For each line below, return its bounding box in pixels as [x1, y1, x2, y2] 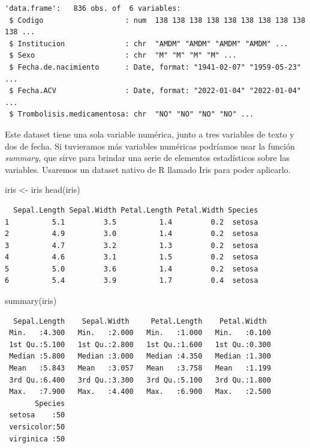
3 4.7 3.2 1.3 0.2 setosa [5, 241, 258, 250]
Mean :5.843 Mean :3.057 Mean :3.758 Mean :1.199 [9, 364, 271, 373]
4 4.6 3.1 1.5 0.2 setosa [5, 253, 258, 262]
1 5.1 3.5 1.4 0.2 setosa [5, 217, 258, 226]
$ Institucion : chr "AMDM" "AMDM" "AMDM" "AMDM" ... [9, 39, 288, 48]
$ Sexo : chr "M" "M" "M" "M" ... [9, 51, 237, 60]
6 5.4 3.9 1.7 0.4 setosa [5, 276, 258, 285]
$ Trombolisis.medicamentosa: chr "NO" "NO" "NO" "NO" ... [9, 110, 254, 119]
